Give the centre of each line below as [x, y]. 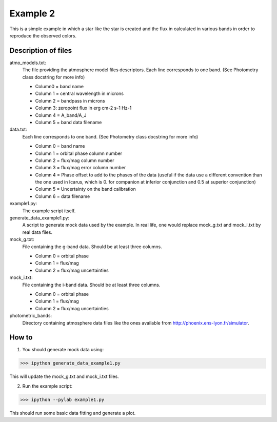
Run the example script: [47, 386]
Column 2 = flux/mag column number [75, 160]
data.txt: [18, 129]
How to [21, 338]
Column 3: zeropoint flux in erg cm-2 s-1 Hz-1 [83, 108]
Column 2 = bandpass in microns [70, 101]
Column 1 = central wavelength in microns [80, 94]
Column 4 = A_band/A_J [61, 115]
